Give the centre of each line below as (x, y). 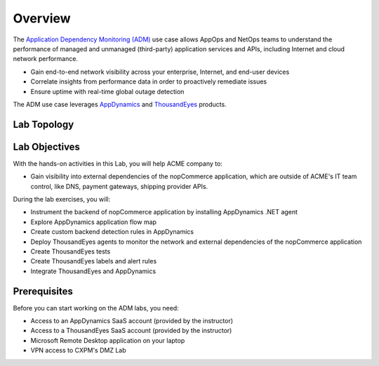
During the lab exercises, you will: (62, 199)
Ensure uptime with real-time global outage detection (107, 91)
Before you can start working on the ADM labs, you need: (96, 308)
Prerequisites (43, 291)
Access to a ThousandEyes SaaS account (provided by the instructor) (131, 331)
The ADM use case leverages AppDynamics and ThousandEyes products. (120, 104)
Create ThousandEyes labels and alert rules (94, 261)
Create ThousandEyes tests (71, 251)
